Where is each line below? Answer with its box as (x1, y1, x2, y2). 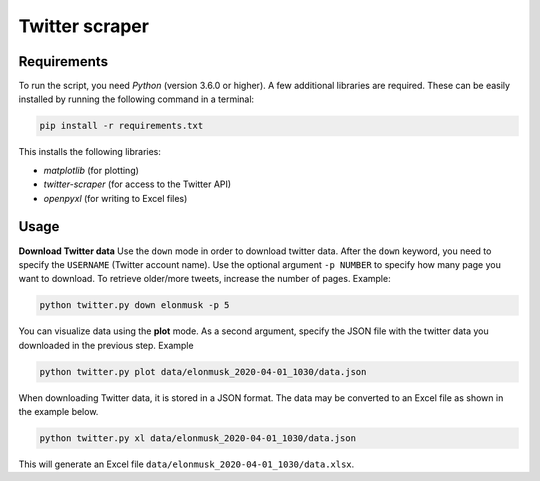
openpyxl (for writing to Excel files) (43, 192, 188, 204)
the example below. (18, 406, 99, 417)
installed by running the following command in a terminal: (18, 93, 255, 105)
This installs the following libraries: (18, 146, 162, 158)
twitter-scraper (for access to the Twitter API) (43, 178, 232, 190)
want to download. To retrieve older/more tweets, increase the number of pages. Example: (18, 273, 391, 285)
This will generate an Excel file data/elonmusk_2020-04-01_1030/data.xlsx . (18, 458, 355, 470)
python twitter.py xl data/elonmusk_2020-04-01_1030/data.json (39, 432, 357, 444)
